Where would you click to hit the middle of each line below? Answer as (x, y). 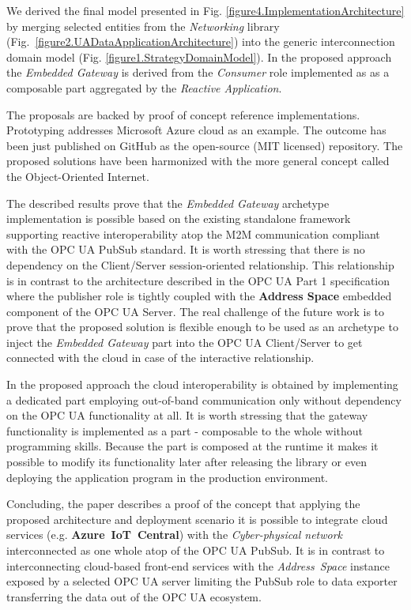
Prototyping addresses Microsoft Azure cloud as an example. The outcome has (196, 130)
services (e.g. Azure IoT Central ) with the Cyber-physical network (175, 535)
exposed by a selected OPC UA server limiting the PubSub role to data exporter (202, 581)
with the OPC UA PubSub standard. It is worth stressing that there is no (186, 249)
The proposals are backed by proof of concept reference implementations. (183, 114)
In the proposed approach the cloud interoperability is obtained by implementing (202, 384)
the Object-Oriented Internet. (78, 176)
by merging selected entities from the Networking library (143, 26)
